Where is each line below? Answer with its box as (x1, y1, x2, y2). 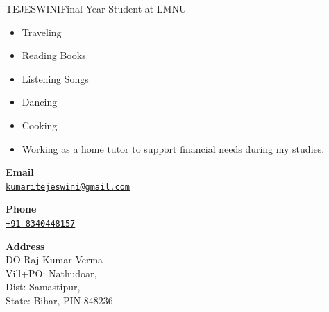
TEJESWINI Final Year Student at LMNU (6, 1, 187, 15)
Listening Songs (22, 71, 89, 85)
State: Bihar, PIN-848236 (6, 293, 113, 308)
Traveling (22, 24, 62, 39)
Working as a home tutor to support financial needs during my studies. (22, 141, 325, 156)
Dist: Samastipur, (6, 279, 81, 294)
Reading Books (22, 48, 86, 63)
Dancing (22, 95, 58, 109)
